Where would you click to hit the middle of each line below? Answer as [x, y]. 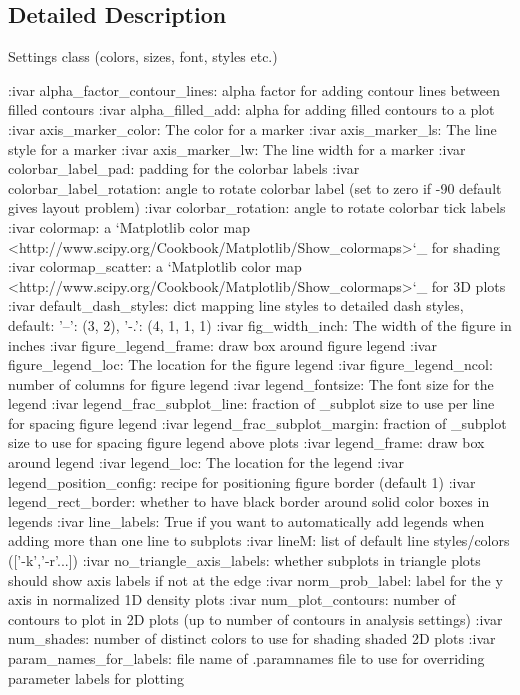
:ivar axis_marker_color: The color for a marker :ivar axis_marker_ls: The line [252, 128]
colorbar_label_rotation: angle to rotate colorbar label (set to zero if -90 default [255, 187]
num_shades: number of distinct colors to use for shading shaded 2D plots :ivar [252, 638]
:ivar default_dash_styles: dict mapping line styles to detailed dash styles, [236, 305]
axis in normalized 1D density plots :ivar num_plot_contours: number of [232, 599]
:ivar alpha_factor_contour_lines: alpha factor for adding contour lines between [254, 89]
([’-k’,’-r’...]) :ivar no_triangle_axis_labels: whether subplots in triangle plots [244, 560]
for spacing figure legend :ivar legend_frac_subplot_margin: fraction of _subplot [257, 422]
